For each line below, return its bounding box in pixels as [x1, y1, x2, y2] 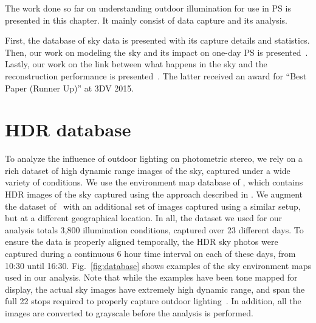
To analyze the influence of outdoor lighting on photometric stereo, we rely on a [5, 152, 303, 165]
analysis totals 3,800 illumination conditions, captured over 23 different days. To [5, 223, 304, 236]
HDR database [5, 117, 131, 142]
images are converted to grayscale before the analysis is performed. [5, 307, 253, 319]
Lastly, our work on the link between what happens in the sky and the [5, 58, 267, 70]
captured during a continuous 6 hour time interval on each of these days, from [5, 247, 296, 260]
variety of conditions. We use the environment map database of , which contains [5, 176, 303, 188]
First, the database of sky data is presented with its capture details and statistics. [5, 34, 310, 47]
